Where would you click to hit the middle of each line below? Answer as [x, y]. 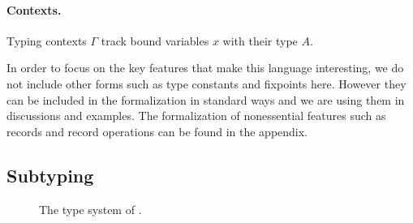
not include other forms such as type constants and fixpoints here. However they [206, 83]
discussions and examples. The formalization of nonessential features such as [196, 116]
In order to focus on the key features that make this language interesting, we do [205, 68]
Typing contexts [47, 40]
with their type [260, 40]
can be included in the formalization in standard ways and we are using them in [206, 99]
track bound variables [155, 40]
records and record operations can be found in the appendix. [157, 131]
